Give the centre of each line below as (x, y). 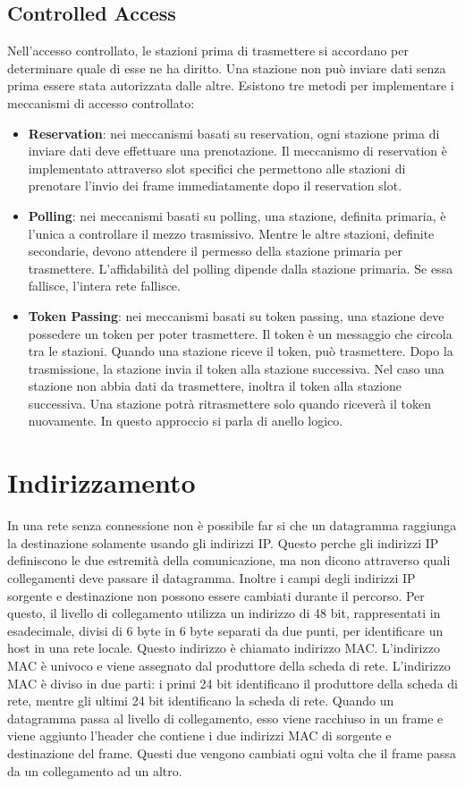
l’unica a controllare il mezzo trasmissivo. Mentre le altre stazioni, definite (231, 233)
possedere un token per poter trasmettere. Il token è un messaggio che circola (240, 333)
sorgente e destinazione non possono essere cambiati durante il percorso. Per (216, 595)
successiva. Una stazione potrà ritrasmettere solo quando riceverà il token (230, 403)
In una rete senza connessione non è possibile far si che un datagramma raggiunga (232, 525)
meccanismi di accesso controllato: (101, 102)
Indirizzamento (101, 482)
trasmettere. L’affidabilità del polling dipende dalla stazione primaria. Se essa (241, 268)
